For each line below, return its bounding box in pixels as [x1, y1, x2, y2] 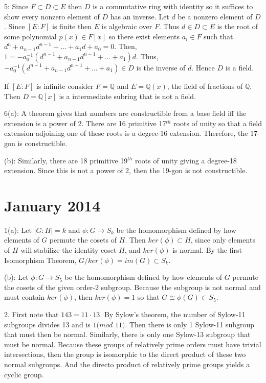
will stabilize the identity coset [20, 245, 117, 255]
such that [204, 31, 233, 41]
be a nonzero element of [178, 11, 253, 21]
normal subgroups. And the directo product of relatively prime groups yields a [4, 358, 250, 369]
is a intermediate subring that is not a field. [59, 90, 196, 101]
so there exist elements [108, 31, 180, 41]
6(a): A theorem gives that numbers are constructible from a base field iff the [4, 108, 247, 118]
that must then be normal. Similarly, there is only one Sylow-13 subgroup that [4, 329, 251, 340]
